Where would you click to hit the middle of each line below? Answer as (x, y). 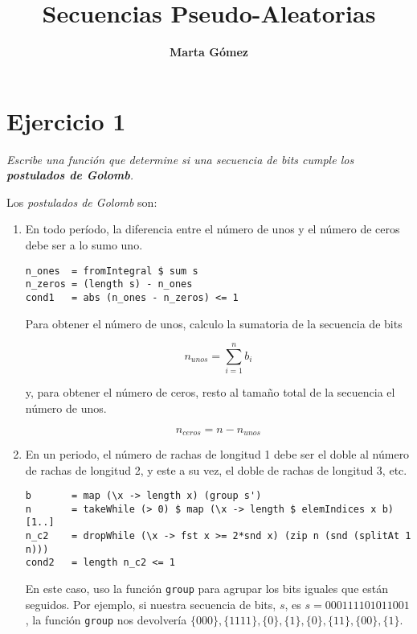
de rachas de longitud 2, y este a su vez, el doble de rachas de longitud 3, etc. (216, 469)
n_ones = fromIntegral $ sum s (112, 271)
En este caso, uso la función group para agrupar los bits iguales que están (206, 589)
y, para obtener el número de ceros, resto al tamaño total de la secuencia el (210, 392)
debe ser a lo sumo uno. (84, 245)
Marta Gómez (209, 52)
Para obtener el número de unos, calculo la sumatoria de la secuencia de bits (214, 323)
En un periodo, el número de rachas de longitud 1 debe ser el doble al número (217, 453)
